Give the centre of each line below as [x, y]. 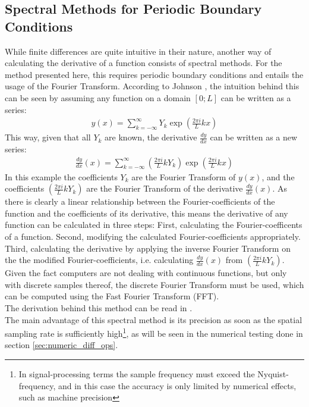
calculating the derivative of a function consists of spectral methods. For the [144, 63]
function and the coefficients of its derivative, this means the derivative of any [146, 213]
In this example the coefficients [61, 176]
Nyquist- [273, 374]
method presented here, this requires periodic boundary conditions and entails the [154, 74]
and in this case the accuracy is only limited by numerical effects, [177, 385]
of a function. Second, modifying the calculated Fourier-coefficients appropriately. [153, 237]
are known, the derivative [151, 137]
